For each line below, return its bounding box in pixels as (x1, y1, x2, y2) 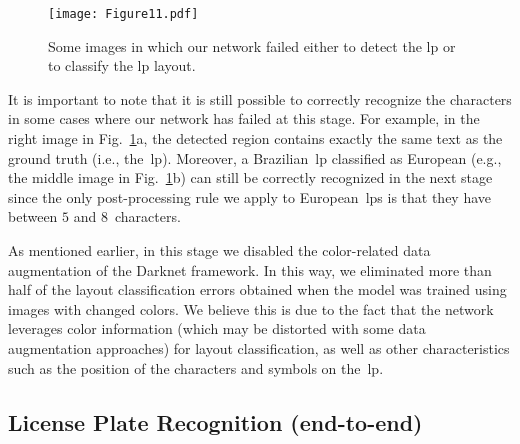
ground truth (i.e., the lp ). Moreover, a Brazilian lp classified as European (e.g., (8, 147, 502, 168)
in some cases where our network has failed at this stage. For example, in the (8, 108, 480, 129)
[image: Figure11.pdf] (48, 7, 199, 21)
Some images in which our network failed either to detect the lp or (48, 35, 456, 56)
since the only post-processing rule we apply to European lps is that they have (8, 186, 492, 207)
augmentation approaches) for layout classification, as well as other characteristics (8, 337, 510, 358)
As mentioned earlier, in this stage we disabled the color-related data (8, 240, 431, 260)
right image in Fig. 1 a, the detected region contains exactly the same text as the (8, 128, 503, 149)
